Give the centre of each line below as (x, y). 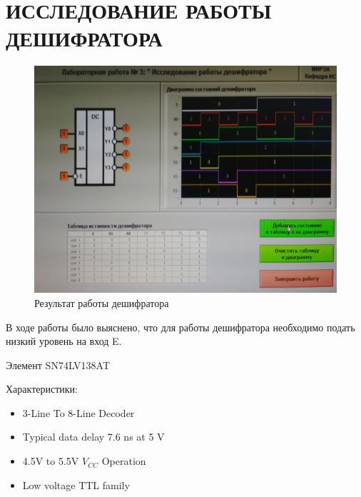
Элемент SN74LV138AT (58, 365)
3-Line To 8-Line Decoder (78, 412)
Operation (124, 461)
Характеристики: (42, 389)
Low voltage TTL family (76, 485)
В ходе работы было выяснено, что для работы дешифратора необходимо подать (180, 327)
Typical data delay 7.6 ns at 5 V (93, 437)
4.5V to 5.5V (51, 461)
